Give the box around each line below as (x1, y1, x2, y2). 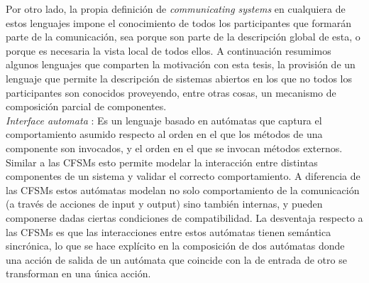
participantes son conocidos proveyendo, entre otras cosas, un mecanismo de (6, 85, 336, 100)
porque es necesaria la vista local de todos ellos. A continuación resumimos (6, 43, 331, 58)
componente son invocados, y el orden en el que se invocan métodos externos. (6, 140, 343, 155)
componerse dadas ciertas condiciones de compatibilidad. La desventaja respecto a (6, 210, 363, 225)
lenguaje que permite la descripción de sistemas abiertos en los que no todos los (6, 70, 352, 85)
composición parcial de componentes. (6, 99, 167, 114)
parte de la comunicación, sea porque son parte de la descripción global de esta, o (6, 29, 360, 44)
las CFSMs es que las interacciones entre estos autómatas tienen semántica (6, 224, 331, 239)
